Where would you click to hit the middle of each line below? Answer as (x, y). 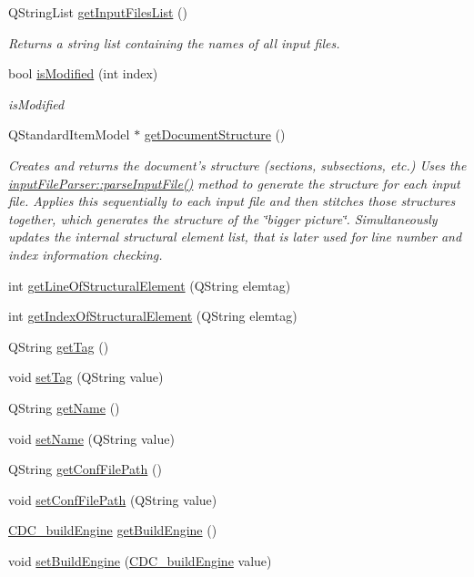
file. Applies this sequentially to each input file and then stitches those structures (232, 201)
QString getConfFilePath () (85, 469)
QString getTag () (59, 346)
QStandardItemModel (69, 134)
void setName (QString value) (91, 438)
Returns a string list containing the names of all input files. (174, 42)
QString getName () (64, 407)
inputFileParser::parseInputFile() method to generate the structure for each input (234, 183)
